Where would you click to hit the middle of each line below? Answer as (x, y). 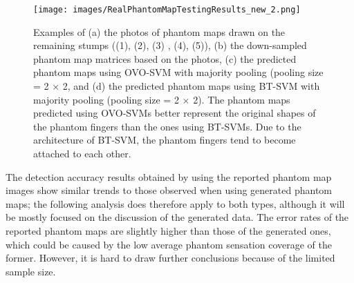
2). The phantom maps (242, 99)
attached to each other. (82, 153)
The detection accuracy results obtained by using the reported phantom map (169, 176)
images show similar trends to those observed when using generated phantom (169, 190)
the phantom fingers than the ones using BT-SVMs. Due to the (167, 126)
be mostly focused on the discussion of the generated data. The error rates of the (177, 217)
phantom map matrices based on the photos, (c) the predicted (165, 58)
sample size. (31, 271)
